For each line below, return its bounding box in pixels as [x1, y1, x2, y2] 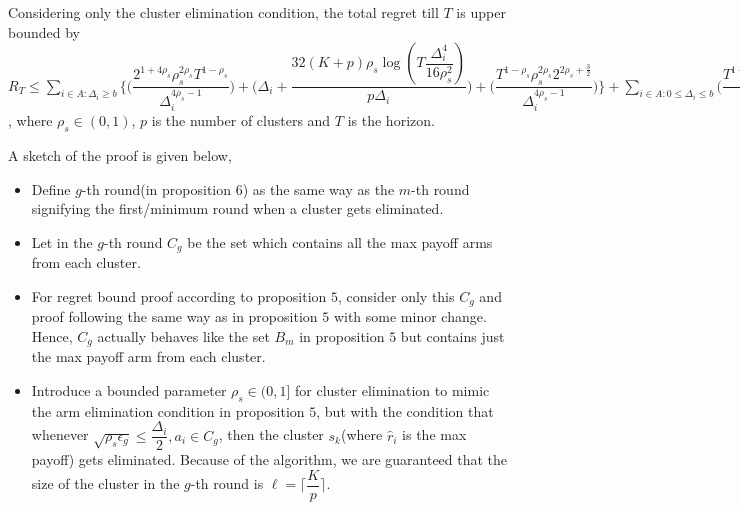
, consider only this [338, 285, 455, 306]
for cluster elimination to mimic [295, 379, 490, 400]
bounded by [8, 21, 80, 42]
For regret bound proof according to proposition [31, 285, 327, 306]
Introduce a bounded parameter [31, 379, 227, 400]
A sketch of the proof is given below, [8, 145, 232, 166]
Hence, [31, 325, 73, 346]
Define [31, 178, 71, 199]
